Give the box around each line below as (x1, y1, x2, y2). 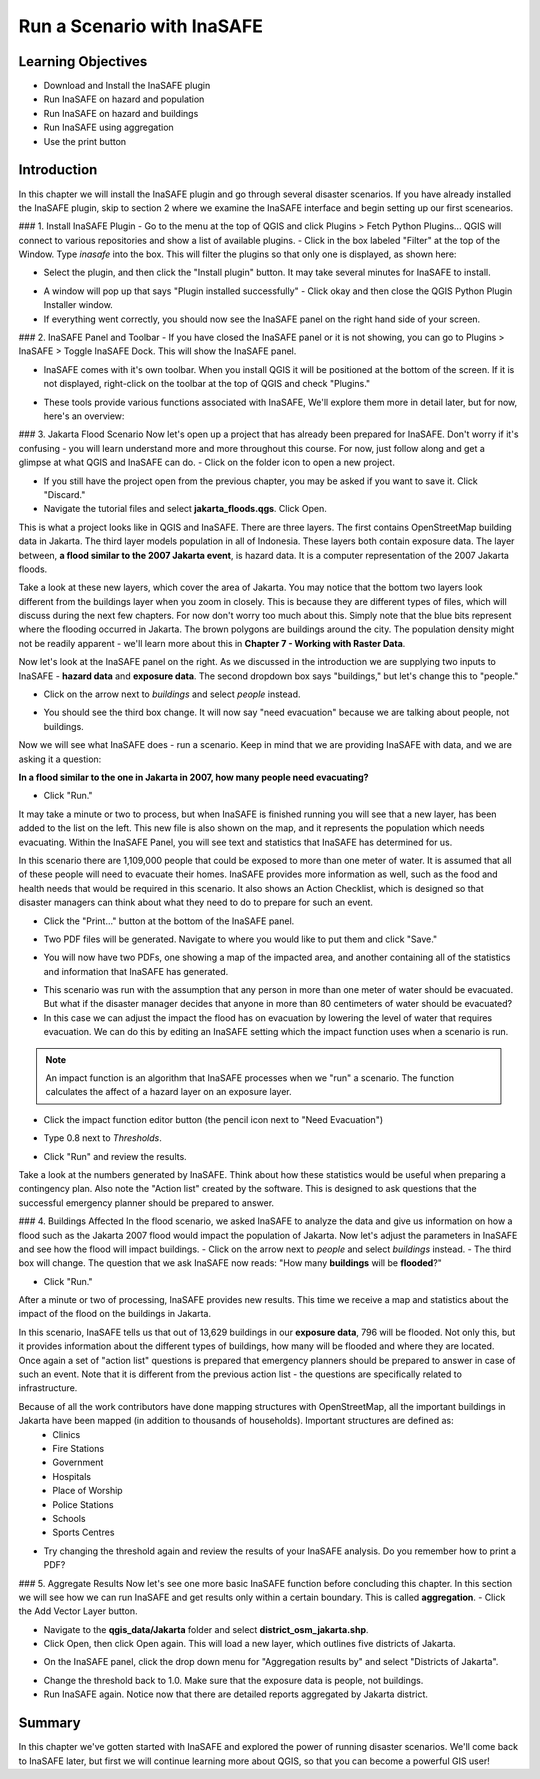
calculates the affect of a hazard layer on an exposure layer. (45, 1086, 292, 1098)
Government (52, 1456, 104, 1469)
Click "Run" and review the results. (43, 1150, 187, 1162)
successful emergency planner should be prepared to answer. (18, 1196, 275, 1209)
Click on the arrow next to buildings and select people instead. (43, 688, 301, 700)
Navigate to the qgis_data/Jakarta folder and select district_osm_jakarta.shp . (43, 1623, 369, 1635)
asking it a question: (18, 753, 102, 765)
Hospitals (52, 1470, 92, 1482)
